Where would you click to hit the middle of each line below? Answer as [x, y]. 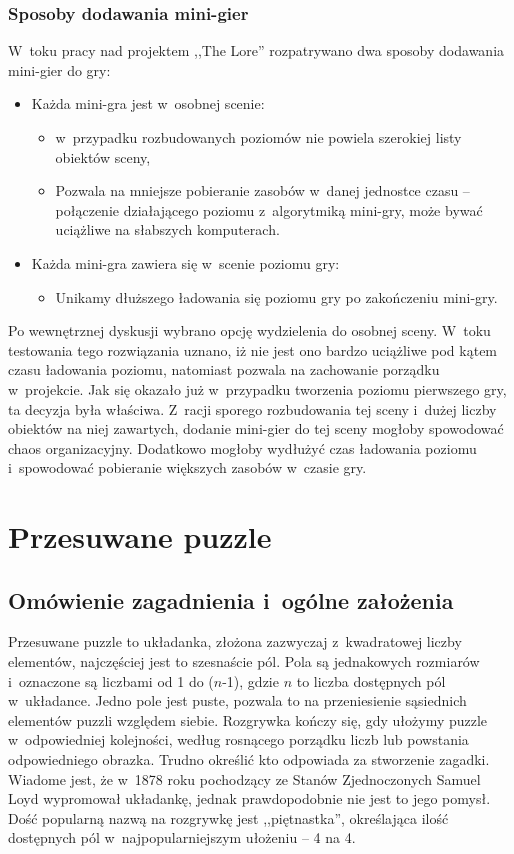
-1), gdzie [250, 680]
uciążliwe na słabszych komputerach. [167, 229]
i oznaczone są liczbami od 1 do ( [111, 680]
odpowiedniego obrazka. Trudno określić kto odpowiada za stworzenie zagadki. [249, 759]
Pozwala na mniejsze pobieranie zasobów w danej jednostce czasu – [262, 190]
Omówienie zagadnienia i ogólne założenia [231, 599]
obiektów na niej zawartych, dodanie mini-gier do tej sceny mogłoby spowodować [256, 428]
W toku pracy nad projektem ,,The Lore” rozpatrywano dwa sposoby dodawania [256, 50]
